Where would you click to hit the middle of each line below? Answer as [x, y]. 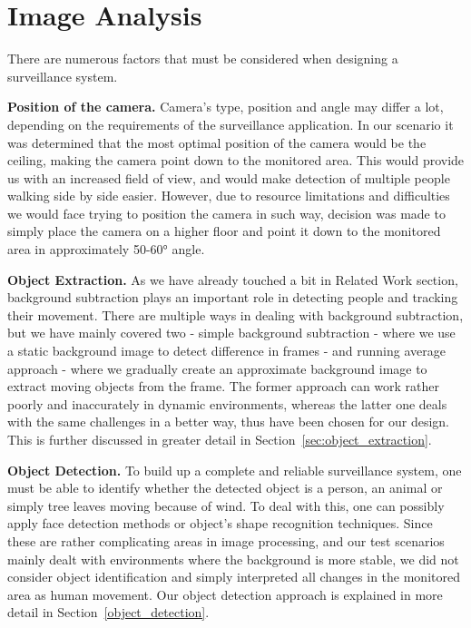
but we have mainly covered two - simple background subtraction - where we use [231, 333]
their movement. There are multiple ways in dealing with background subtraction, [235, 314]
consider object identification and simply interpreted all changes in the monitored [234, 577]
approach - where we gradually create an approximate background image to [217, 368]
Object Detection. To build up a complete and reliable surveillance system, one [235, 470]
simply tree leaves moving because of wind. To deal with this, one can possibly [226, 505]
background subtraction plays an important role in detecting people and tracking [233, 297]
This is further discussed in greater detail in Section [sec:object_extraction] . [220, 439]
